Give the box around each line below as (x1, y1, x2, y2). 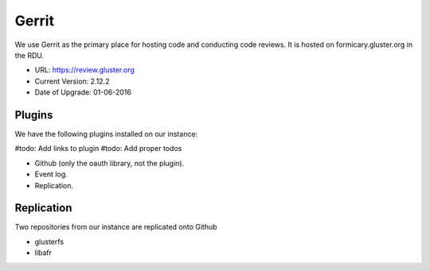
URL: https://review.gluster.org (34, 65, 135, 75)
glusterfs (34, 237, 64, 246)
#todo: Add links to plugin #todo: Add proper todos (14, 144, 182, 153)
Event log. (34, 169, 68, 179)
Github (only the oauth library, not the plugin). (34, 158, 185, 168)
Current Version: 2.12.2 (34, 76, 110, 86)
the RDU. (14, 50, 45, 60)
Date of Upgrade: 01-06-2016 (34, 87, 131, 97)
